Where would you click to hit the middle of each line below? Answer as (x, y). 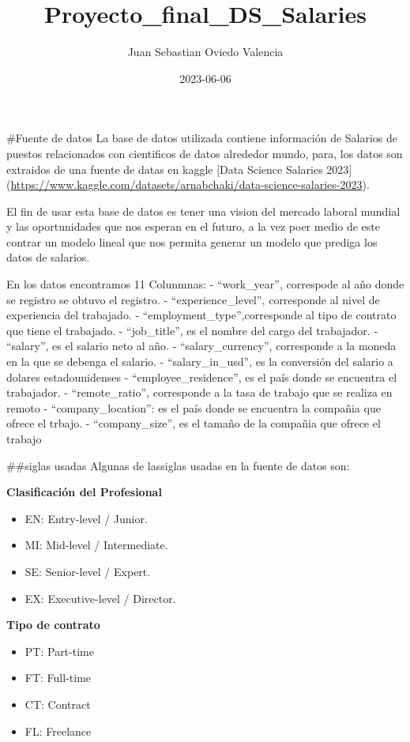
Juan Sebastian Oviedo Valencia (205, 52)
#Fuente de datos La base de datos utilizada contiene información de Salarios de (202, 138)
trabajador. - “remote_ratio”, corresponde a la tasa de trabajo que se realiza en (199, 392)
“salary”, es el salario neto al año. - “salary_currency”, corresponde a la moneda (201, 346)
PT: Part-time (59, 651)
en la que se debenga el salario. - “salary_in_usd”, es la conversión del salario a (200, 362)
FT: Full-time (58, 678)
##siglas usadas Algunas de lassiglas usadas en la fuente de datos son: (178, 465)
